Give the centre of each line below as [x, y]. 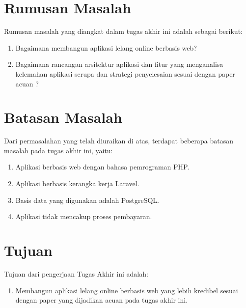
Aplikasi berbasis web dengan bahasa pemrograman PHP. [102, 167]
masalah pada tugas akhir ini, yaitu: [58, 150]
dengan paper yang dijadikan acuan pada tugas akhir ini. [102, 300]
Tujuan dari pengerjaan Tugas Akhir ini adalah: [76, 273]
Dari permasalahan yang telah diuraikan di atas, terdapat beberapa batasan [119, 141]
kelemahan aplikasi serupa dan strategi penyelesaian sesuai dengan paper [125, 73]
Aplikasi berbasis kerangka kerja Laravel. [77, 183]
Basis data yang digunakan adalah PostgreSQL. [87, 200]
